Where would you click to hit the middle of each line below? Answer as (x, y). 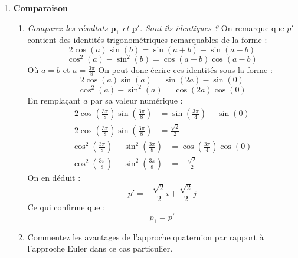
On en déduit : (54, 177)
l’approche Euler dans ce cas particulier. (100, 248)
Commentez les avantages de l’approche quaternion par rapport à (145, 236)
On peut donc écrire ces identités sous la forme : (185, 70)
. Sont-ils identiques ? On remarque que (212, 27)
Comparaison (40, 8)
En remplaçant (54, 100)
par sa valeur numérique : (137, 100)
